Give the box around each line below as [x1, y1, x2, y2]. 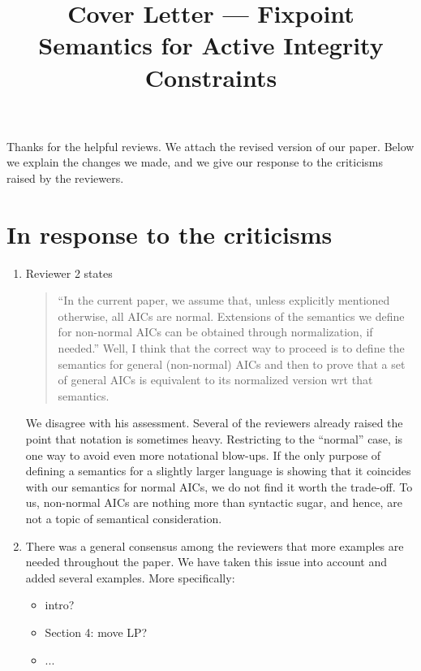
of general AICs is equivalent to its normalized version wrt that [58, 371, 373, 388]
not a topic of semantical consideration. [25, 509, 222, 526]
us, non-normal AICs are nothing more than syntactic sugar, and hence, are [25, 494, 402, 511]
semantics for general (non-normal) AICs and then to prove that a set [58, 355, 406, 372]
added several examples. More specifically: [25, 569, 235, 586]
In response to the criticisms [6, 217, 333, 250]
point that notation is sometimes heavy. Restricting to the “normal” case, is [25, 431, 403, 447]
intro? [45, 596, 75, 613]
